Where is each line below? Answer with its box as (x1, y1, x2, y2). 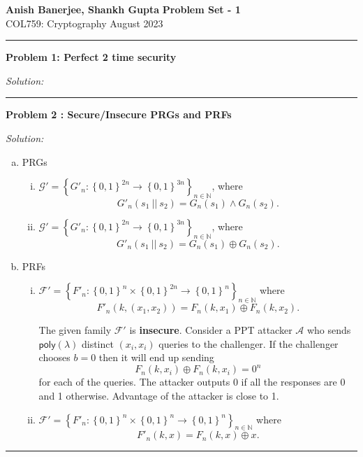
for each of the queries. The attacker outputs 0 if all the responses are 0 (38, 374, 346, 389)
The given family (38, 323, 112, 337)
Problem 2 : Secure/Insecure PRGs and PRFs (6, 107, 232, 122)
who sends (306, 323, 351, 337)
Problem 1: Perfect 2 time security (6, 50, 177, 64)
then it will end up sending (98, 350, 214, 365)
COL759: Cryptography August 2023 (6, 15, 163, 30)
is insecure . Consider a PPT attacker (129, 323, 292, 337)
